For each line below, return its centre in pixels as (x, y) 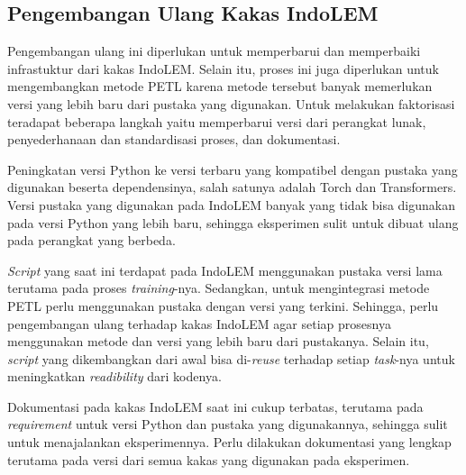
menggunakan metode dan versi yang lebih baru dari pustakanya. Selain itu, (218, 341)
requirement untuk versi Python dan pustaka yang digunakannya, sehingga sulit (228, 424)
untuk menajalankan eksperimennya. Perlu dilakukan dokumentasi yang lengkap (229, 442)
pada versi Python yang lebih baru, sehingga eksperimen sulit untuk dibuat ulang (233, 222)
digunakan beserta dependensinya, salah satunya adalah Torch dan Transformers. (232, 187)
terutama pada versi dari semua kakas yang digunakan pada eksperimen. (209, 459)
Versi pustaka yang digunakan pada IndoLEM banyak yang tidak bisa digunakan (231, 204)
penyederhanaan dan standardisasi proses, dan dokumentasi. (174, 139)
